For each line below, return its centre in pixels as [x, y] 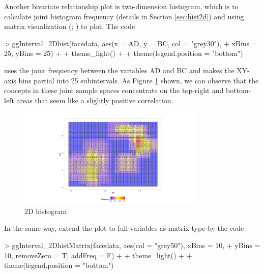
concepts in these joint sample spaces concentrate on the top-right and [114, 90]
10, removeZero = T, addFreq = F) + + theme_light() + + [98, 255]
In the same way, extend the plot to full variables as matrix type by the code [124, 228]
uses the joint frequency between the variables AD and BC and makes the [119, 70]
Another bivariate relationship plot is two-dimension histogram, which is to [121, 6]
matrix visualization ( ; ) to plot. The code [70, 26]
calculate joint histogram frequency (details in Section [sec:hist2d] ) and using [124, 16]
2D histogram [46, 211]
